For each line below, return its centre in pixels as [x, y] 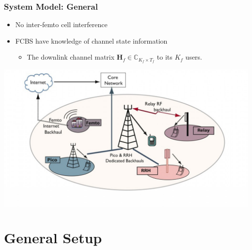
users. [194, 57]
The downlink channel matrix [71, 57]
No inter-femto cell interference [61, 24]
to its [165, 57]
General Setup [53, 237]
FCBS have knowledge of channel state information [91, 40]
